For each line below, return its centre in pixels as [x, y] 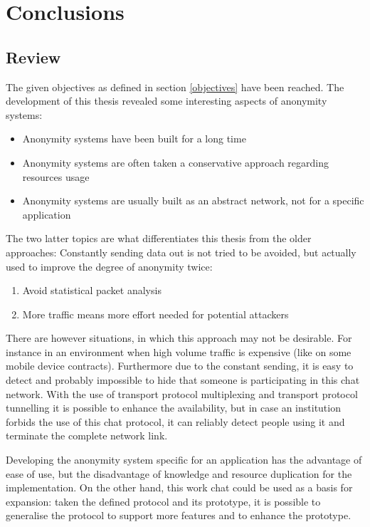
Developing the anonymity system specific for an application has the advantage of [184, 460]
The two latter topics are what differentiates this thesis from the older [159, 238]
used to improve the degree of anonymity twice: [109, 266]
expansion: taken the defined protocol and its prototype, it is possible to [163, 501]
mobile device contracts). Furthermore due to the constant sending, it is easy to [180, 366]
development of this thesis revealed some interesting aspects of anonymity [166, 101]
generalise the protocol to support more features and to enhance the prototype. [179, 515]
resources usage [56, 176]
